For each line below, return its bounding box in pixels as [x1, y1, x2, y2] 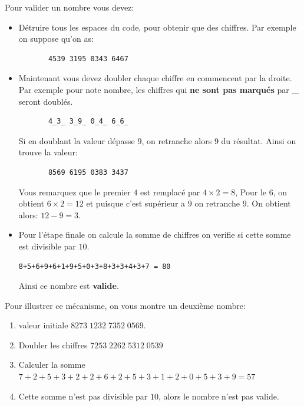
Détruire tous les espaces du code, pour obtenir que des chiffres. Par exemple [18, 21, 296, 33]
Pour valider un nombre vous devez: [5, 1, 134, 13]
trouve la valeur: [18, 146, 78, 158]
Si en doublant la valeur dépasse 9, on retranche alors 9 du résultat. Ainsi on [18, 134, 296, 147]
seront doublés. [18, 95, 73, 107]
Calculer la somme [18, 358, 85, 371]
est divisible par [18, 239, 76, 252]
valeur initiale [18, 319, 68, 331]
